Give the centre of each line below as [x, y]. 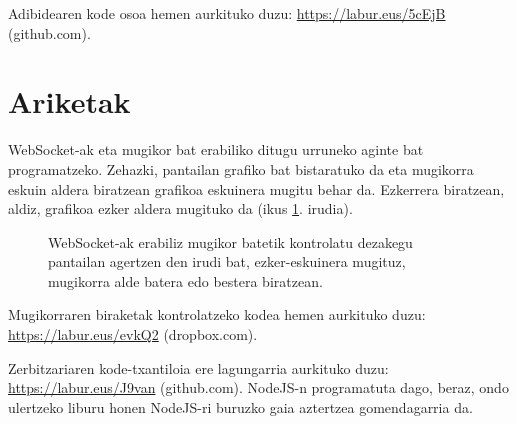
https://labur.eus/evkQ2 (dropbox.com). [133, 334]
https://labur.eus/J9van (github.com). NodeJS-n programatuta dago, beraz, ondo [258, 387]
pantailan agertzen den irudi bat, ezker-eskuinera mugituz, [227, 261]
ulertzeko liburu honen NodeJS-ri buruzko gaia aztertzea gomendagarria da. [240, 406]
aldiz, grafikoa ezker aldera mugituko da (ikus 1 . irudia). [180, 208]
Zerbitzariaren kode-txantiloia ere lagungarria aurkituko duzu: [198, 367]
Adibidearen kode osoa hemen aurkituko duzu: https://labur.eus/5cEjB [227, 13]
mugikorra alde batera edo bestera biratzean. [185, 280]
